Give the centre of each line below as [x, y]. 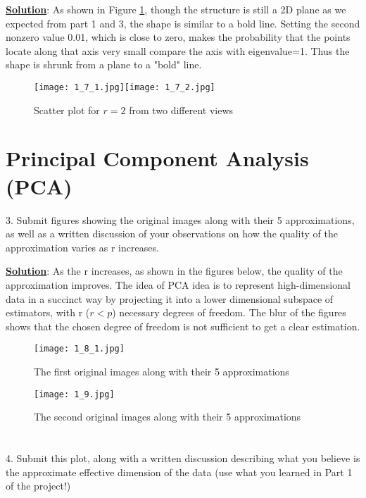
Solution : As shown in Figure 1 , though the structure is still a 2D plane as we [176, 9]
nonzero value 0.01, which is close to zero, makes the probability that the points [178, 37]
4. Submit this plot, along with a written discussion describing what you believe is [183, 457]
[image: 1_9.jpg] [74, 394]
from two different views [181, 110]
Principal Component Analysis [157, 158]
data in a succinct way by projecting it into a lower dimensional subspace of [170, 298]
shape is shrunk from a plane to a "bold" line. [104, 64]
